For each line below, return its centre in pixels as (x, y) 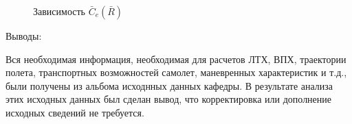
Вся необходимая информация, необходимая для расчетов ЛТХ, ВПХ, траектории (176, 59)
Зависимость (59, 11)
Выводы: (24, 36)
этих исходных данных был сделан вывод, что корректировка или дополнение (169, 99)
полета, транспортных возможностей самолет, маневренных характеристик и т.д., (176, 72)
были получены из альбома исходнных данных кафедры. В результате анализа (169, 85)
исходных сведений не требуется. (75, 112)
